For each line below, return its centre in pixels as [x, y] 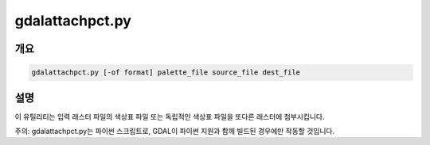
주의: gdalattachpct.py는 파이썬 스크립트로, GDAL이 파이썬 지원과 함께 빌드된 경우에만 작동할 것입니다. [174, 132]
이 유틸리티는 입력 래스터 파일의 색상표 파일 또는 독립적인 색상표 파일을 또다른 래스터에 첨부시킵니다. [170, 116]
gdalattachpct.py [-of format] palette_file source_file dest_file [166, 72]
